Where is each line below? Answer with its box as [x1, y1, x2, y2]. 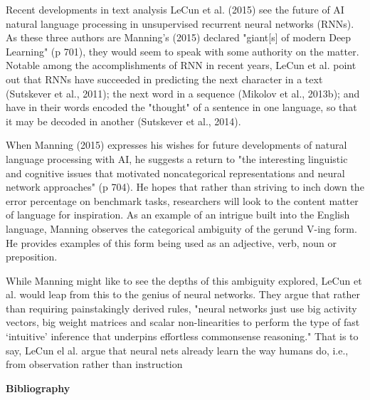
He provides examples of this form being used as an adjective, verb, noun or [6, 235, 337, 250]
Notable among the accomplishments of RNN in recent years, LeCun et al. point [6, 58, 356, 73]
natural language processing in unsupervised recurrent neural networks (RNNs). [6, 16, 354, 31]
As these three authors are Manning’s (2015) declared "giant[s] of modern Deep [6, 30, 351, 45]
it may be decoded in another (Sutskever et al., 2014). [6, 113, 241, 128]
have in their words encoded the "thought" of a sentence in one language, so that [6, 100, 357, 115]
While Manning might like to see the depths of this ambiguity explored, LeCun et [6, 273, 362, 288]
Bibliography [6, 380, 70, 395]
